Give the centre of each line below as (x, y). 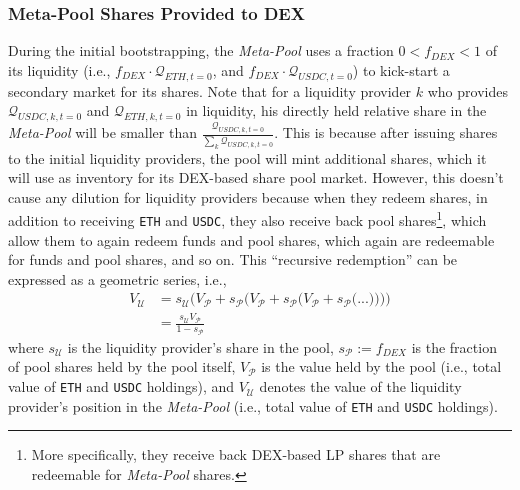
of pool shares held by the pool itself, (122, 366)
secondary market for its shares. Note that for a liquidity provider (210, 90)
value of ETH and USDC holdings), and (121, 386)
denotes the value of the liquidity (360, 386)
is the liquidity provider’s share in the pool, (200, 346)
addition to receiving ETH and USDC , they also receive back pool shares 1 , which (247, 218)
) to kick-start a (401, 69)
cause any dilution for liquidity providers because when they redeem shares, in (248, 196)
